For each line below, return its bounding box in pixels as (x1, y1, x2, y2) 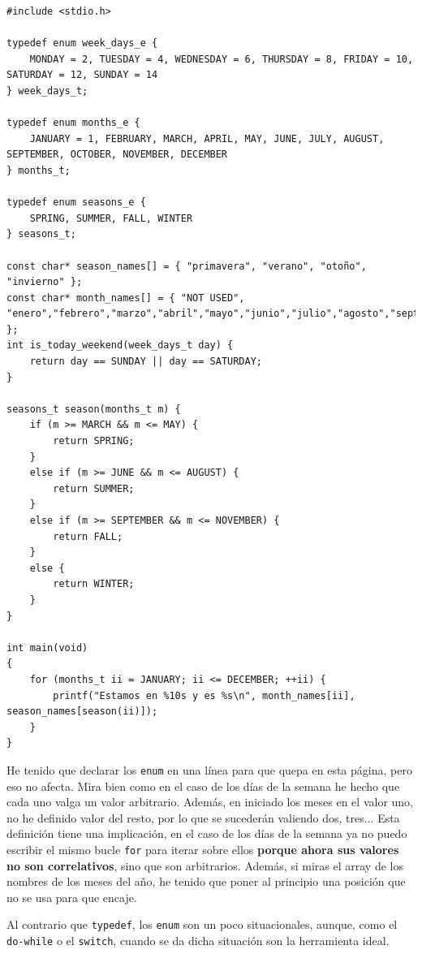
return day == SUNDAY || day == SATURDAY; (29, 356, 262, 368)
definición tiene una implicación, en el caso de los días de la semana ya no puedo (6, 825, 407, 842)
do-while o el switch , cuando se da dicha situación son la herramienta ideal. (6, 932, 390, 949)
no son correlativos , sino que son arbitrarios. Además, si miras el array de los (6, 857, 403, 874)
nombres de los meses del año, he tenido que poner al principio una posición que (6, 873, 406, 890)
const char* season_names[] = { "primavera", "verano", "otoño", (6, 260, 367, 272)
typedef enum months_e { (6, 117, 140, 129)
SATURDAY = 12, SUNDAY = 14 (6, 69, 158, 81)
